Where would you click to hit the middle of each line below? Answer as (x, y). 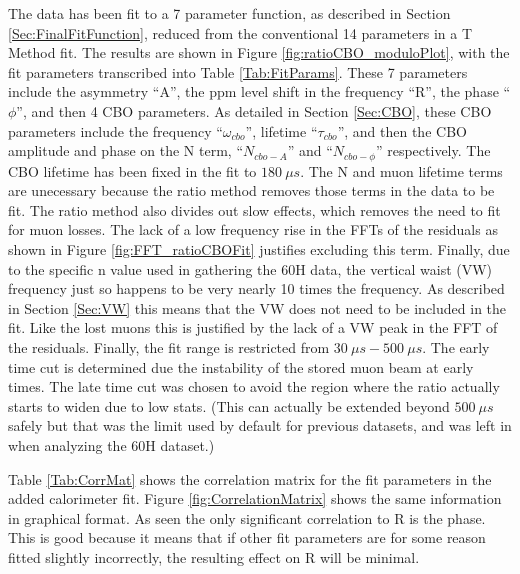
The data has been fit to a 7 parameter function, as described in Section (229, 13)
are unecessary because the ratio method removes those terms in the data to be (251, 190)
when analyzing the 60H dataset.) (111, 444)
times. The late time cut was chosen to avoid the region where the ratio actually (254, 386)
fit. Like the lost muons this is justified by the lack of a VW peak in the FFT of (253, 327)
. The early (456, 346)
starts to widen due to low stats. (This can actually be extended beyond (229, 405)
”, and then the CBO (402, 130)
